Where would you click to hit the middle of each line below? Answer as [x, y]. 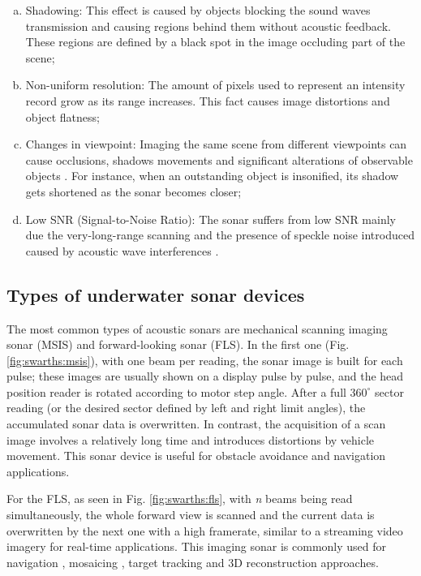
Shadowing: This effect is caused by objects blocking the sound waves [198, 10]
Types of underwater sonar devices [156, 294]
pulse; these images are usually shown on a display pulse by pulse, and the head [205, 376]
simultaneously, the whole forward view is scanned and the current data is [191, 515]
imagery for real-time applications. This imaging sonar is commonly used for [197, 546]
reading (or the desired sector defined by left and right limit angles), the [186, 408]
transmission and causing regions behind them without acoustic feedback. [208, 26]
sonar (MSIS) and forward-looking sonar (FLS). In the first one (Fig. [178, 344]
